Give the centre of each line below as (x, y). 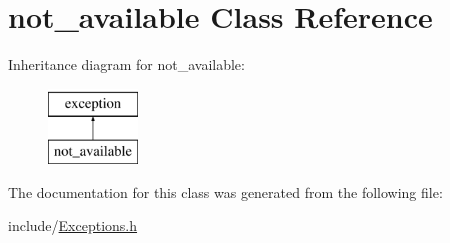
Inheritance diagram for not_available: (126, 64)
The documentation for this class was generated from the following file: (225, 191)
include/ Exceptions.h (73, 225)
